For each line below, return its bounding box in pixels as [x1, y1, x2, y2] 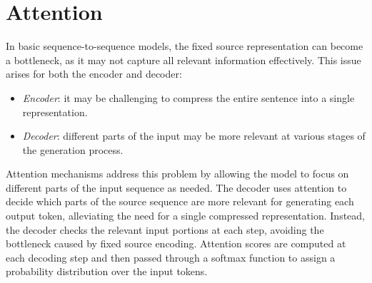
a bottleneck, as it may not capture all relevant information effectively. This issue [6, 52, 361, 67]
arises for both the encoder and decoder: [6, 66, 182, 81]
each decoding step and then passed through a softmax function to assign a [6, 249, 336, 264]
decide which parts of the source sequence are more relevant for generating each [6, 194, 354, 209]
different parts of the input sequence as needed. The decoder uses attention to [6, 180, 347, 195]
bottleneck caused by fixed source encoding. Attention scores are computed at [6, 236, 346, 251]
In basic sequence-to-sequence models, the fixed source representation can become [6, 38, 363, 53]
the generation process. [22, 142, 124, 157]
